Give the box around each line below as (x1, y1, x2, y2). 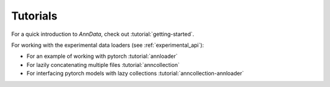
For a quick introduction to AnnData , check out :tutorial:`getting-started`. (11, 30, 195, 38)
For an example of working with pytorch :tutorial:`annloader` (26, 52, 178, 60)
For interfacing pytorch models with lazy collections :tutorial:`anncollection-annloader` (26, 70, 244, 77)
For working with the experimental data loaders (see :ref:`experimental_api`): (11, 41, 204, 49)
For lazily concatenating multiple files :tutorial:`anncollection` (26, 61, 180, 68)
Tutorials (11, 9, 57, 23)
